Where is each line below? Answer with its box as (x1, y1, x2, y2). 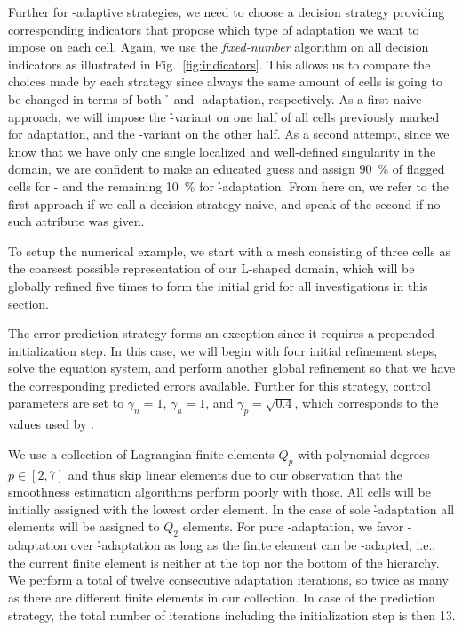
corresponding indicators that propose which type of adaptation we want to (8, 20, 419, 38)
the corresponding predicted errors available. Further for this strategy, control (8, 376, 431, 394)
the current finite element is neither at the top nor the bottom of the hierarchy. (8, 553, 440, 571)
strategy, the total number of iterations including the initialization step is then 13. (8, 605, 456, 624)
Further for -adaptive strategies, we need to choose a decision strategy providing (8, 3, 445, 20)
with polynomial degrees (297, 444, 430, 463)
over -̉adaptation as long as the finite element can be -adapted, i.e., (70, 536, 436, 554)
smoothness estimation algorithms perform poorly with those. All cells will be (8, 482, 431, 501)
